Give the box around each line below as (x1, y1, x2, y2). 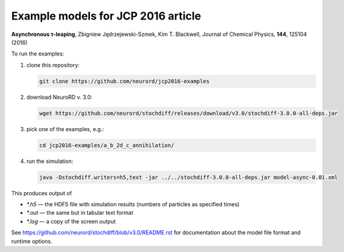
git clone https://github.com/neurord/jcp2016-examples (39, 77, 210, 85)
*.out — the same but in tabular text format (26, 209, 133, 217)
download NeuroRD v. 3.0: (26, 93, 93, 101)
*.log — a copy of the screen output (26, 217, 116, 225)
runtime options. (11, 237, 53, 245)
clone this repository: (26, 61, 80, 68)
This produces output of (11, 189, 72, 196)
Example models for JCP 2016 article (11, 9, 202, 23)
